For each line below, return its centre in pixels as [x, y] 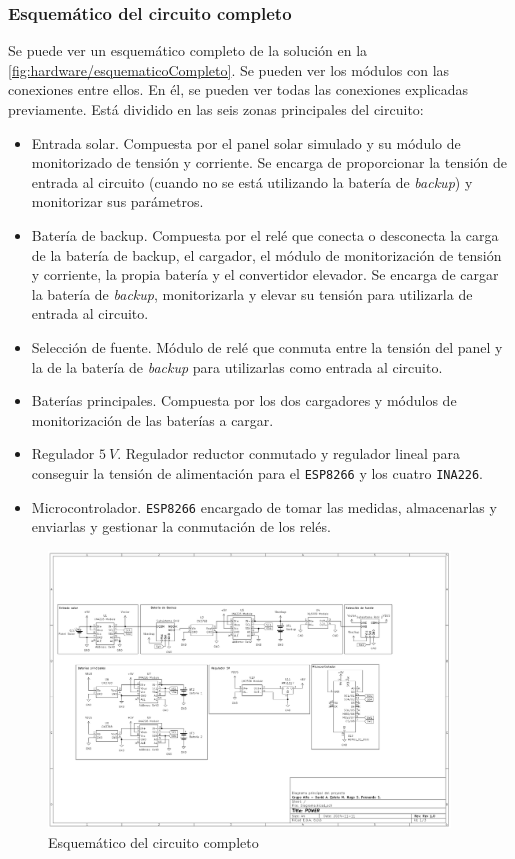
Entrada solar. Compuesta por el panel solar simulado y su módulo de [246, 142]
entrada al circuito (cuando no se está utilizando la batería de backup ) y [252, 181]
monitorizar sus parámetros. [117, 201]
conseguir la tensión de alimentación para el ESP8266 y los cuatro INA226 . [257, 472]
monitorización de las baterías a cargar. [152, 419]
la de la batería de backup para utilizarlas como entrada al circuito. [237, 366]
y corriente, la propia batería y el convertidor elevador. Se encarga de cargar [265, 274]
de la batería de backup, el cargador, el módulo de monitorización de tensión [266, 254]
